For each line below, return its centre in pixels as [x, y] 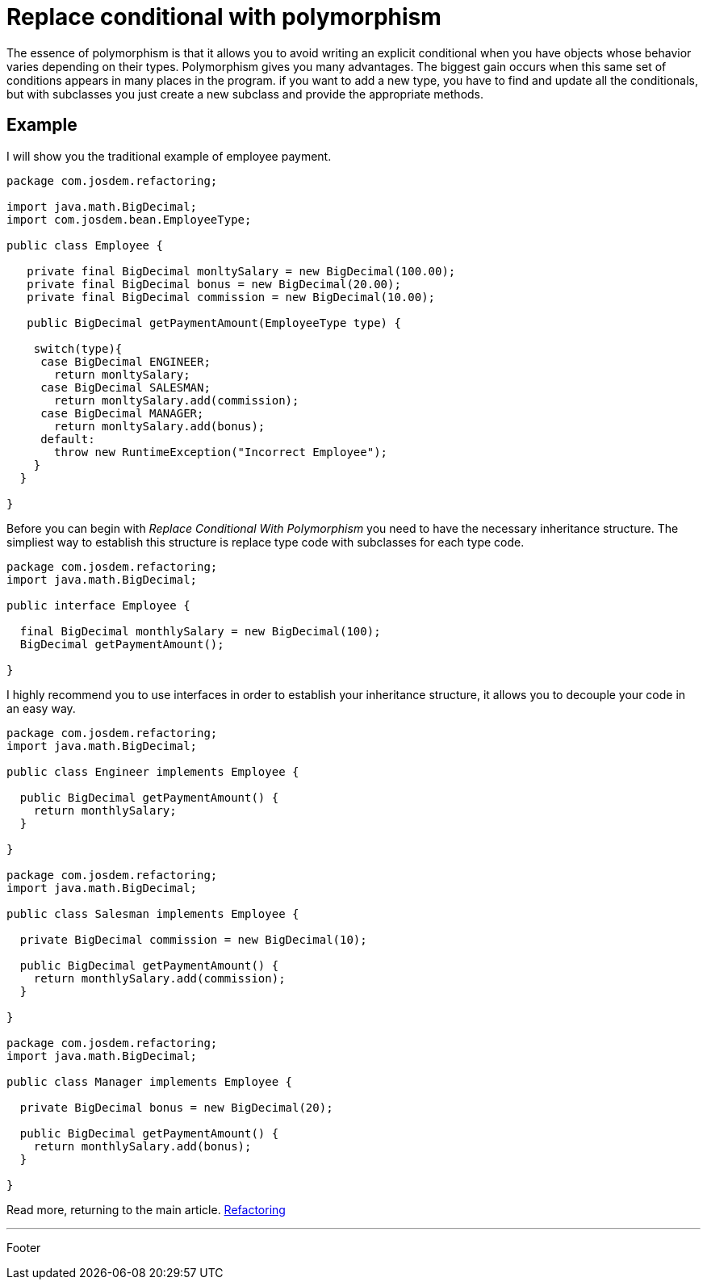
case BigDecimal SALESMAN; [126, 387]
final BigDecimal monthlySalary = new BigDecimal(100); [200, 631]
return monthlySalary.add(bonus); [142, 1146]
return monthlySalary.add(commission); [159, 978]
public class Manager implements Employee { [150, 1081]
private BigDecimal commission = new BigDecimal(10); [193, 939]
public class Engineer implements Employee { [153, 771]
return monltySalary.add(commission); [177, 400]
